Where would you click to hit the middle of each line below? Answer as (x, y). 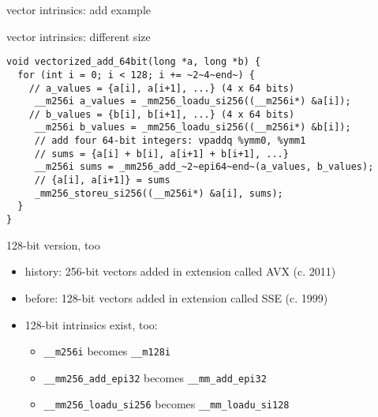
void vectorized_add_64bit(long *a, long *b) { (134, 62)
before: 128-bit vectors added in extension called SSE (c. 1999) (176, 297)
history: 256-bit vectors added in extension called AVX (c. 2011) (180, 271)
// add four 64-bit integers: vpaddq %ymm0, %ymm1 (170, 141)
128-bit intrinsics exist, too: (91, 324)
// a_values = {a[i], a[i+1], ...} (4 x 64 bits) (162, 88)
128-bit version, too (53, 244)
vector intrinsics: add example (79, 9)
